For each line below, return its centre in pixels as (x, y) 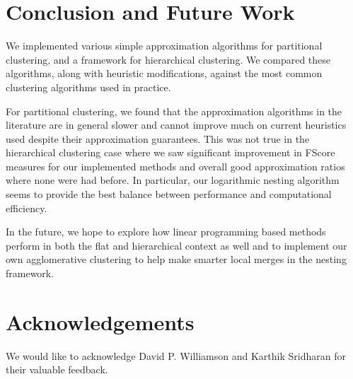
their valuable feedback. (57, 369)
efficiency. (27, 208)
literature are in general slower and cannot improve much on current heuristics (176, 125)
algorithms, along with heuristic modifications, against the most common (164, 73)
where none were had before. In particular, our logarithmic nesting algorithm (173, 180)
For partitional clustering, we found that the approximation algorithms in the (174, 111)
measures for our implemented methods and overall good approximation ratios (175, 166)
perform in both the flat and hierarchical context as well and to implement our (176, 245)
